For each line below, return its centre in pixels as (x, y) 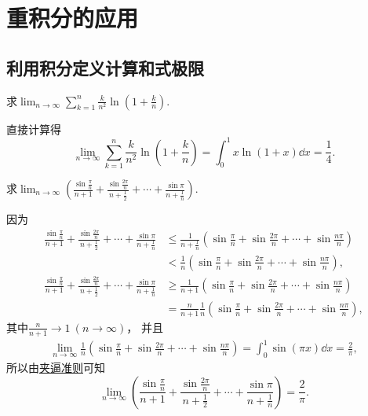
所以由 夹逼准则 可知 (56, 368)
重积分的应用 (73, 18)
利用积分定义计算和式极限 (105, 67)
